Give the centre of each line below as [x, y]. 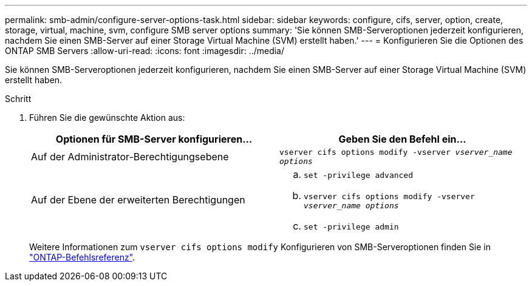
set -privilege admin [351, 227]
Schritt [18, 99]
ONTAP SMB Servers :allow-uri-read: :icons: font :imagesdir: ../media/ [145, 51]
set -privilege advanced [359, 175]
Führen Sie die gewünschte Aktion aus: [107, 117]
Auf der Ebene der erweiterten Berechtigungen [138, 200]
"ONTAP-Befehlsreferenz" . [82, 257]
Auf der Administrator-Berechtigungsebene [130, 157]
